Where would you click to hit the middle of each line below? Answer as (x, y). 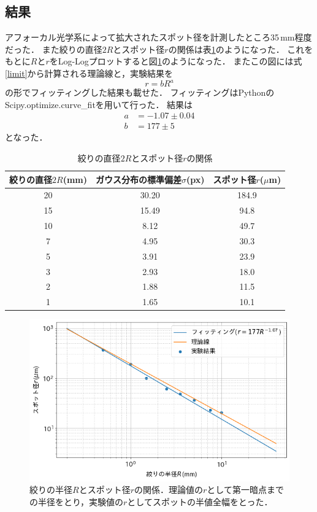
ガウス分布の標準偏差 (138, 179)
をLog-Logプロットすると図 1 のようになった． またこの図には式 (176, 61)
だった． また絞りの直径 (54, 49)
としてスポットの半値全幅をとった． (200, 501)
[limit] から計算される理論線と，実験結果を (89, 73)
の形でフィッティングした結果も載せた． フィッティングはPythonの (140, 92)
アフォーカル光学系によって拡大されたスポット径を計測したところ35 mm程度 (158, 37)
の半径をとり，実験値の (77, 501)
